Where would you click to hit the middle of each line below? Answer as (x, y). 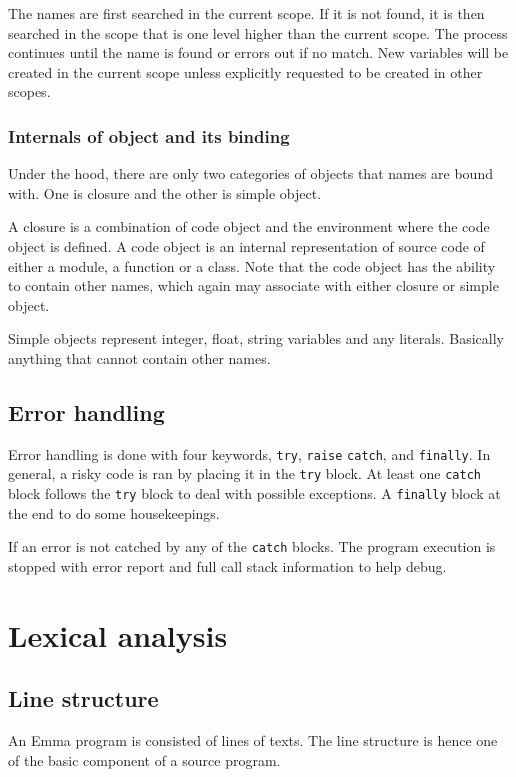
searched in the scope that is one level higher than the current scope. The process (258, 32)
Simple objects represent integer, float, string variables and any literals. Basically (256, 338)
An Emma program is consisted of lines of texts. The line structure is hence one (253, 740)
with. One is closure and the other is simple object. (165, 192)
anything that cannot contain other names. (139, 357)
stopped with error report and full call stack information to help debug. (227, 565)
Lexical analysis (118, 634)
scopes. (29, 91)
